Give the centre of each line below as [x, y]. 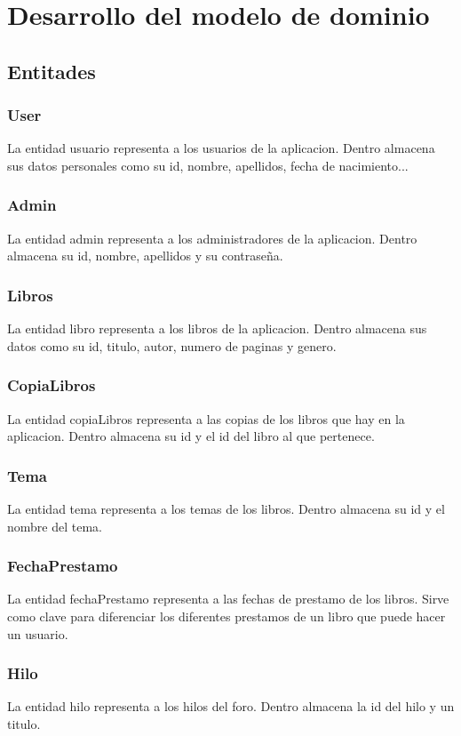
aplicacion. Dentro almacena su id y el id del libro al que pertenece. [191, 436]
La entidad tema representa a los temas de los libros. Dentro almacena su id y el [226, 508]
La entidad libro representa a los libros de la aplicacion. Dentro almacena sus [217, 328]
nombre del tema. [55, 526]
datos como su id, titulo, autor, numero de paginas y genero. [172, 345]
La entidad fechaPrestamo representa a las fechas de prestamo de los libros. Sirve [228, 599]
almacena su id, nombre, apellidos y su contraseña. [145, 256]
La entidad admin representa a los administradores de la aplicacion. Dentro [212, 238]
